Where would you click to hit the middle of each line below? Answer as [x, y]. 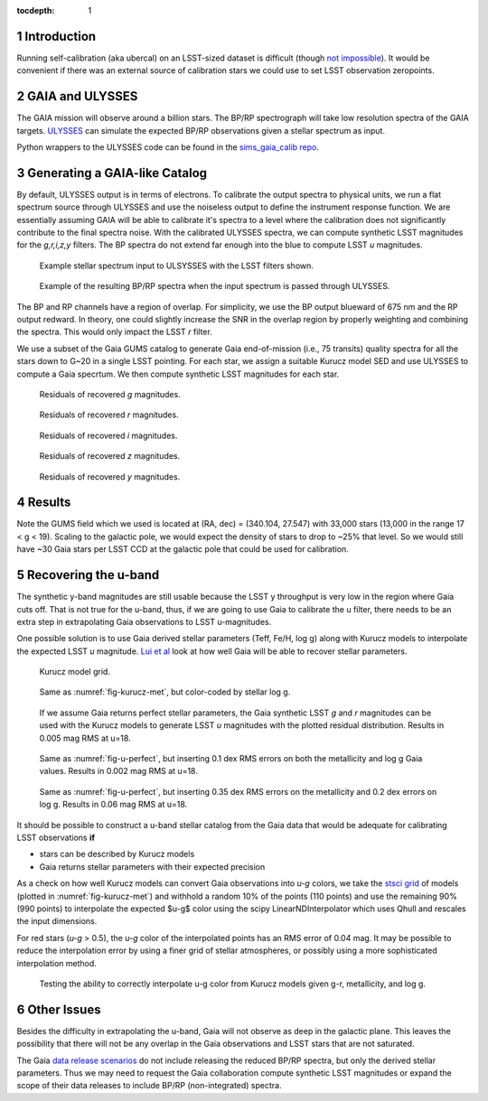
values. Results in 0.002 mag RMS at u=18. [118, 771]
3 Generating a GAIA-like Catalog [112, 173]
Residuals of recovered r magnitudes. [109, 415]
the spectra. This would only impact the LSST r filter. [114, 332]
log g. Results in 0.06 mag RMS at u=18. [113, 805]
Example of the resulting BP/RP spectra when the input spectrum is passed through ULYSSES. [215, 286]
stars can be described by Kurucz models [117, 854]
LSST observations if [56, 837]
